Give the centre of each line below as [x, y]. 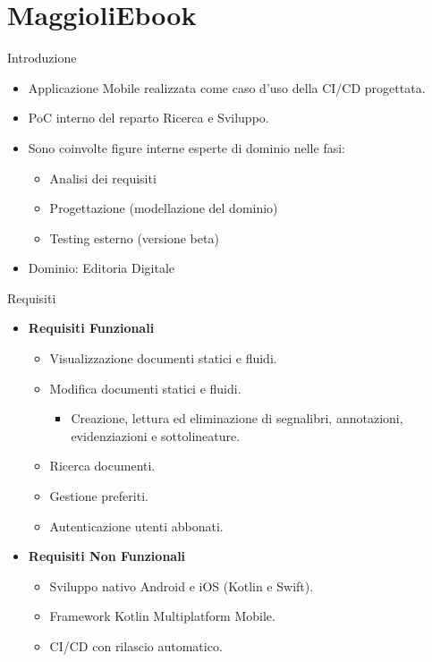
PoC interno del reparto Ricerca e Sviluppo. [148, 118]
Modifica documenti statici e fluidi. [145, 388]
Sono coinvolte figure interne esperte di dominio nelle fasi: [186, 147]
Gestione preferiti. [99, 496]
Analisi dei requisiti [103, 178]
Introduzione [42, 58]
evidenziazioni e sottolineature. [156, 435]
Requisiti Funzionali [91, 328]
